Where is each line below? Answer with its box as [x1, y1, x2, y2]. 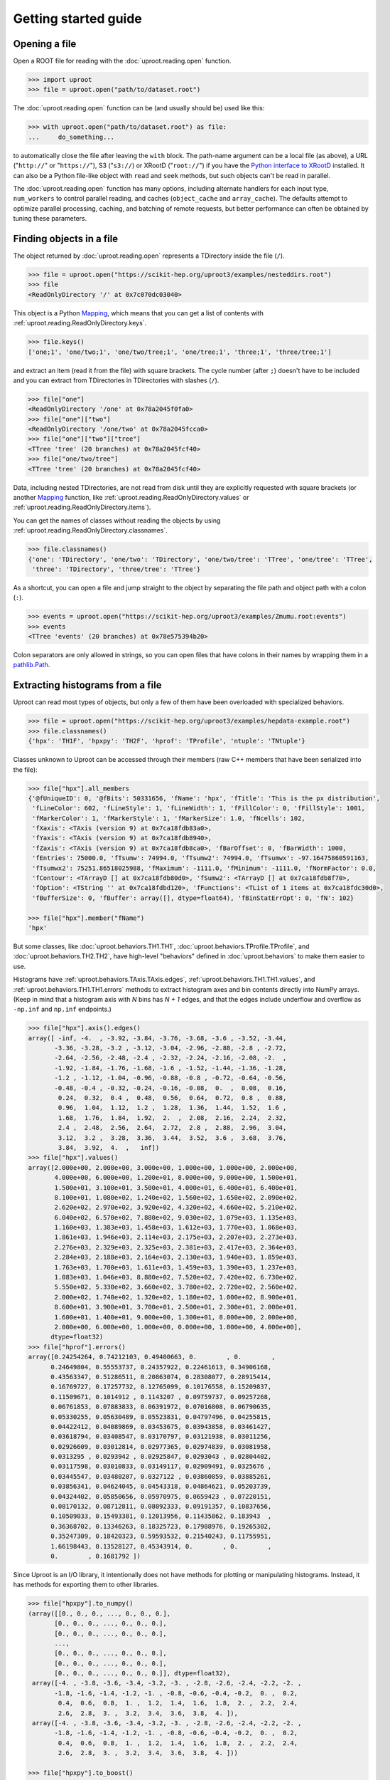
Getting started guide [13, 11, 142, 26]
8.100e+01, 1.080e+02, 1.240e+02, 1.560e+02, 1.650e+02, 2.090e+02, [54, 1193, 298, 1201]
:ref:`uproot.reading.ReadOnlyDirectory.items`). [13, 503, 151, 512]
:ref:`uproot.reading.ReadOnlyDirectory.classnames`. [13, 526, 168, 535]
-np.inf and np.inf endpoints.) [13, 1005, 112, 1014]
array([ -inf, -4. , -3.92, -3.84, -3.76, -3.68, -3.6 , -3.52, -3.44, [28, 1034, 287, 1042]
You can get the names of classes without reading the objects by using [13, 516, 221, 525]
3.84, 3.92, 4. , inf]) [58, 1143, 160, 1151]
